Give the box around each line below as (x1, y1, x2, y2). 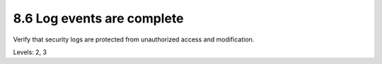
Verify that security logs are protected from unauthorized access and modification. (13, 35, 255, 44)
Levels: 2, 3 (13, 48, 47, 56)
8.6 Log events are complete (13, 11, 184, 26)
